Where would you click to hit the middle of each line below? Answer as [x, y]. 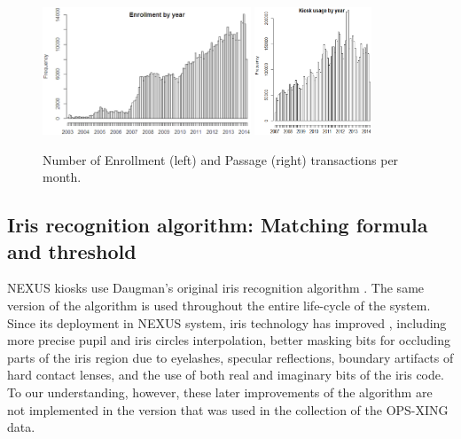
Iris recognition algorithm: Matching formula [218, 225]
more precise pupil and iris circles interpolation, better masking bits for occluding [229, 340]
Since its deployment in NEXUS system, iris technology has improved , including [227, 322]
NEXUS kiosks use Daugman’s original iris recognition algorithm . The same [216, 288]
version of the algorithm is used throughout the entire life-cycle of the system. [219, 305]
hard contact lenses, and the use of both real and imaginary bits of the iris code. [226, 375]
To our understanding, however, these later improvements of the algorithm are [220, 392]
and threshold [72, 251]
